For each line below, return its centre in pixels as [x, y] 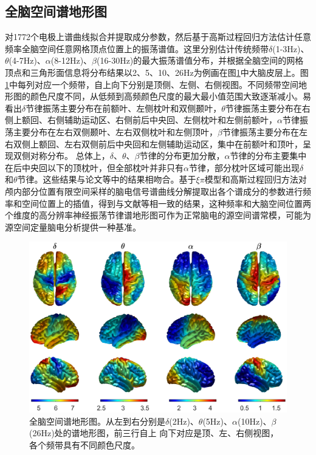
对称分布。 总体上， [70, 156]
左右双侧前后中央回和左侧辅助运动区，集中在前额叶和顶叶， [183, 143]
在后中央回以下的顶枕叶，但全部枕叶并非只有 [94, 167]
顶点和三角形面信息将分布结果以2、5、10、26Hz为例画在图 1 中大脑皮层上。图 [157, 72]
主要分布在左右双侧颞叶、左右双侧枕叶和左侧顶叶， [115, 131]
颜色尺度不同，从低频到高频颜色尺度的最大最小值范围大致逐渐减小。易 [170, 96]
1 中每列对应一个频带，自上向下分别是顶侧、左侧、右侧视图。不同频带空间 [152, 84]
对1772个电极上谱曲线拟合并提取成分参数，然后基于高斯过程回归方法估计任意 [158, 37]
